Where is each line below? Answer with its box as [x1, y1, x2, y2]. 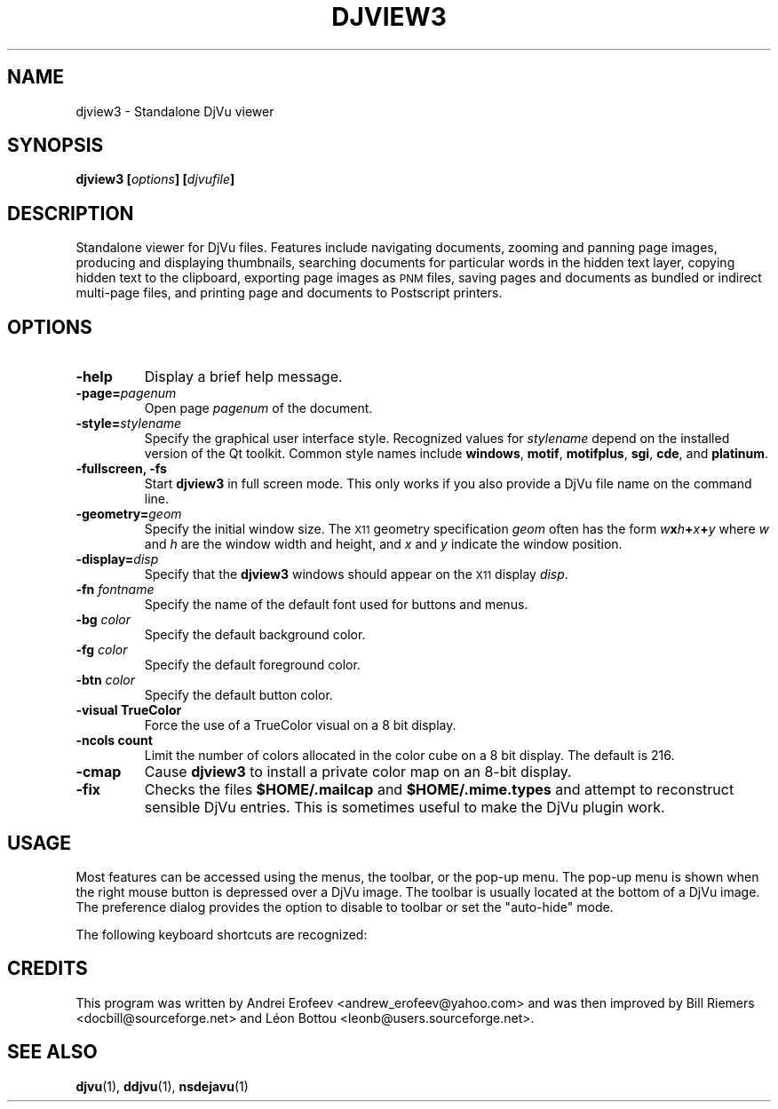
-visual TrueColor [75, 702, 182, 718]
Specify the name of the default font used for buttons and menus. [144, 597, 528, 613]
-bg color [75, 612, 131, 628]
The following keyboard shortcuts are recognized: [75, 926, 368, 942]
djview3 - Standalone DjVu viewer [75, 103, 274, 119]
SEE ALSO [7, 1041, 98, 1064]
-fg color [75, 642, 128, 658]
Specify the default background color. [144, 627, 366, 643]
